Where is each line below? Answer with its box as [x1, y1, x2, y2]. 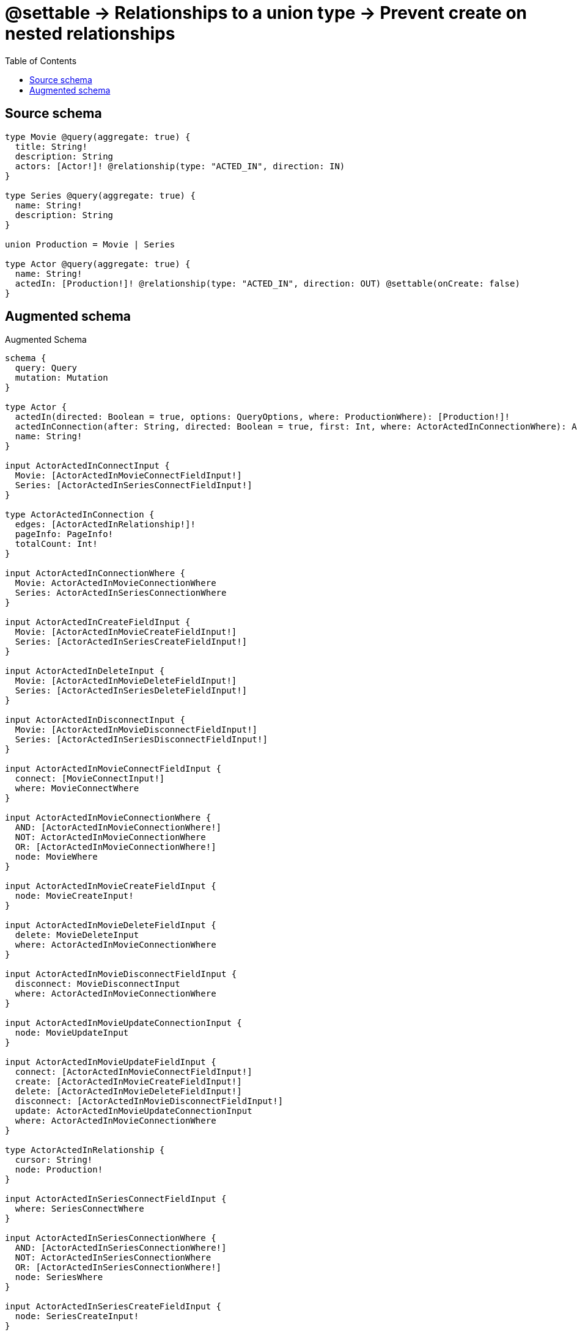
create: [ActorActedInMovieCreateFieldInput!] [15, 1077, 242, 1087]
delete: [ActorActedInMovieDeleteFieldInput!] [15, 1086, 242, 1097]
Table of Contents [5, 55, 77, 66]
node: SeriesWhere [15, 1272, 103, 1283]
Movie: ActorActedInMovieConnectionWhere [15, 578, 216, 588]
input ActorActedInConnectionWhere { [5, 568, 186, 579]
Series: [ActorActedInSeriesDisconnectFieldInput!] [15, 734, 268, 745]
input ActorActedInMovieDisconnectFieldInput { [5, 969, 237, 979]
